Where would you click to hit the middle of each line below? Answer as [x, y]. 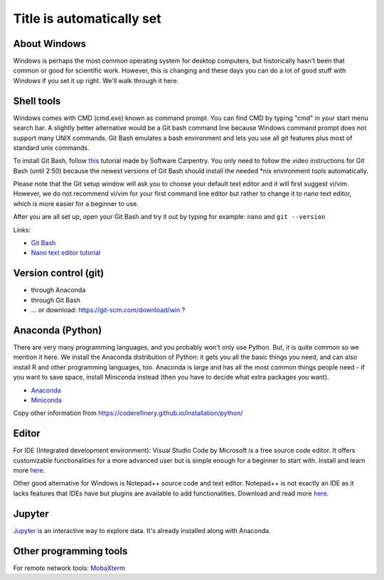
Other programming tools [70, 551]
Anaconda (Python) [58, 330]
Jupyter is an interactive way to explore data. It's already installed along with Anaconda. [142, 530]
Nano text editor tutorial [66, 253]
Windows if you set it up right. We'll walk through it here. [96, 80]
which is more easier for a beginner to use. [76, 203]
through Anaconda [58, 290]
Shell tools [37, 101]
